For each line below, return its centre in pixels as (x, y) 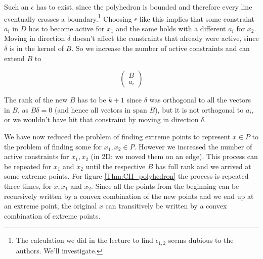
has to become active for (67, 28)
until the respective (116, 166)
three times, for (28, 186)
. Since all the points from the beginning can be (165, 186)
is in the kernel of (36, 48)
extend (14, 58)
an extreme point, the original (51, 206)
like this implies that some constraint (197, 18)
